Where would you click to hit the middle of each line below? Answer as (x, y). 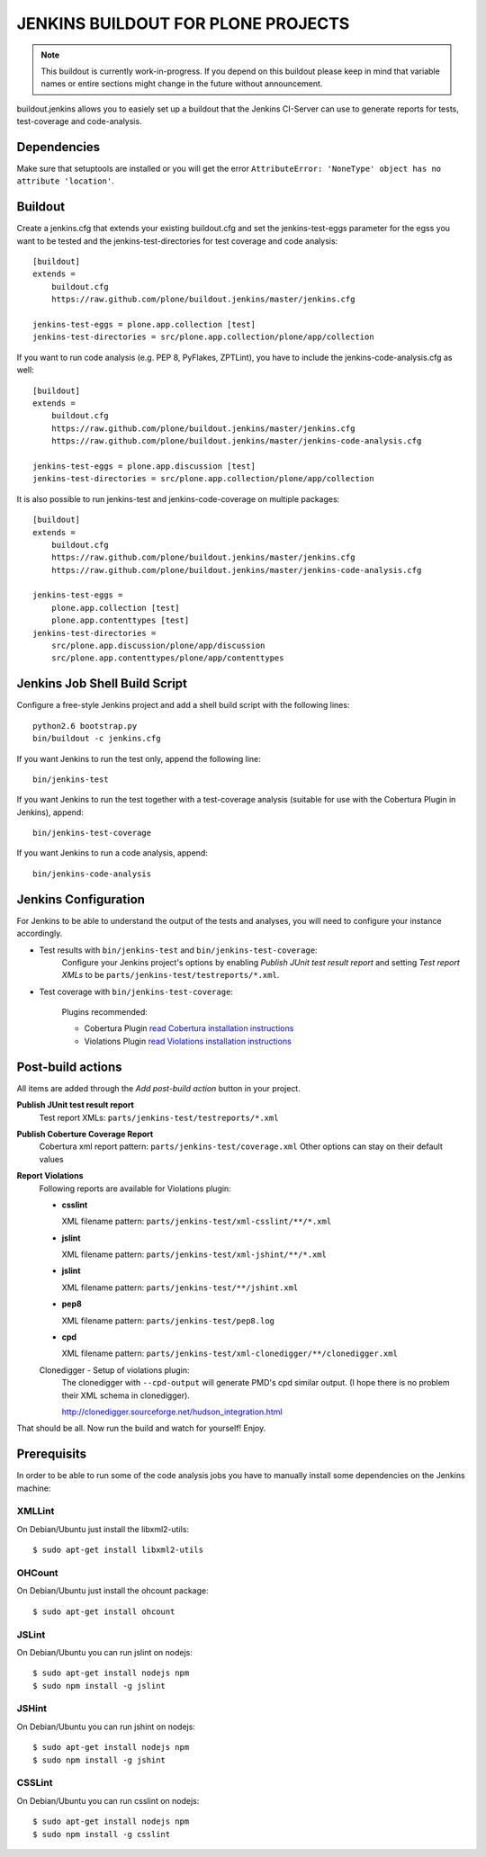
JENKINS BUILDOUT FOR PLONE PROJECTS (183, 23)
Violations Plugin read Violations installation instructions (188, 1041)
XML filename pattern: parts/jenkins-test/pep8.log (168, 1320)
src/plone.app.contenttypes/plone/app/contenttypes (167, 658)
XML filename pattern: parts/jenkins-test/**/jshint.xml (180, 1287)
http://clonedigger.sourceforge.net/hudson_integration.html (172, 1412)
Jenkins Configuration (81, 899)
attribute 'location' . (65, 181)
